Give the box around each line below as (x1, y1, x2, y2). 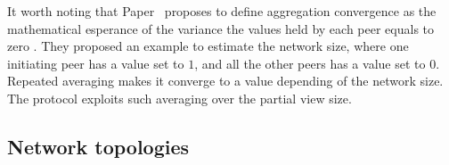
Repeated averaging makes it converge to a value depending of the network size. (7, 71, 444, 90)
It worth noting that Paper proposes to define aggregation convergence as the (7, 2, 437, 20)
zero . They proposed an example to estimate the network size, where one (7, 37, 409, 55)
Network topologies (7, 132, 190, 160)
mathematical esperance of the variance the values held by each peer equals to (7, 19, 435, 37)
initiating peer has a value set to (7, 54, 184, 72)
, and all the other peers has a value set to (194, 54, 426, 72)
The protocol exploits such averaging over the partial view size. (7, 88, 352, 107)
